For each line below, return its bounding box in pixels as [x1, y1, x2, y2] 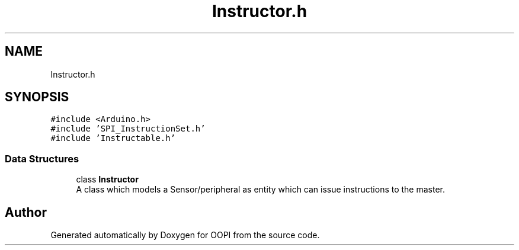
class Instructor [76, 174, 139, 185]
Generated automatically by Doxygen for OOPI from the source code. [50, 230, 320, 241]
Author [5, 204, 47, 220]
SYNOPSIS [5, 89, 69, 105]
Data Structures [5, 152, 79, 165]
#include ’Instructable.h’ [50, 133, 176, 143]
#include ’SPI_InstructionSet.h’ [50, 124, 206, 134]
